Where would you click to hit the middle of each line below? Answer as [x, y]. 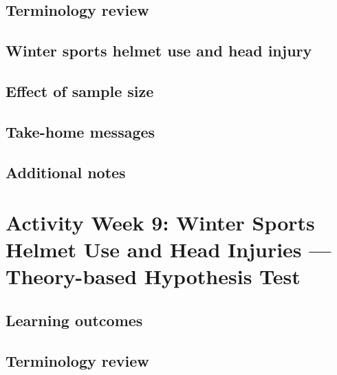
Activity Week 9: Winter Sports [160, 223]
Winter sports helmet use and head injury [159, 51]
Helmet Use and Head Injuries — [168, 249]
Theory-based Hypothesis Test [153, 276]
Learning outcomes [74, 320]
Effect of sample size [80, 90]
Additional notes [66, 172]
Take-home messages [80, 131]
